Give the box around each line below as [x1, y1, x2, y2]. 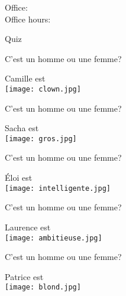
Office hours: [5, 12, 51, 25]
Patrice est [5, 270, 44, 282]
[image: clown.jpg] [5, 84, 81, 93]
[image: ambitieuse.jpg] [5, 233, 102, 242]
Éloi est [5, 171, 33, 184]
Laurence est [5, 220, 51, 233]
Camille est [5, 72, 46, 84]
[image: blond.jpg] [5, 283, 81, 292]
